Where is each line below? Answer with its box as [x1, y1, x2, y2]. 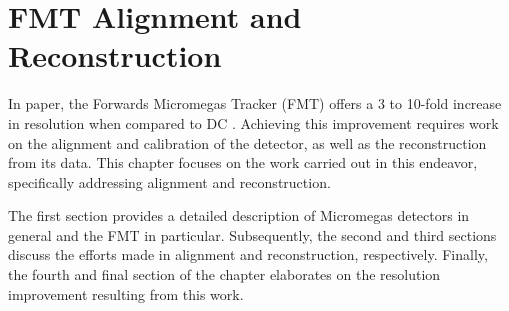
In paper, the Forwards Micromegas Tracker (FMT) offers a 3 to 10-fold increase [8, 93, 502, 114]
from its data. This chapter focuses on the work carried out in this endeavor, [8, 152, 478, 173]
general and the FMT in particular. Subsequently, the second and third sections [8, 224, 497, 245]
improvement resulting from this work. [8, 283, 244, 304]
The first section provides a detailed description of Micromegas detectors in [8, 205, 470, 226]
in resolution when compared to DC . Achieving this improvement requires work [8, 112, 499, 133]
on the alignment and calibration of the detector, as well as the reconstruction [8, 132, 487, 153]
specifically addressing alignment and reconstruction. [8, 171, 331, 192]
